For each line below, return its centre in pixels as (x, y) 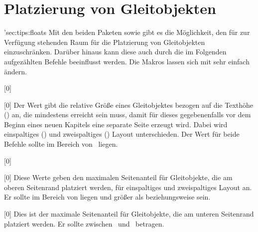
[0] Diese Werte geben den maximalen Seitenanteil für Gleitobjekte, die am (118, 177)
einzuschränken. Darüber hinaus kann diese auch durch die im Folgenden (115, 52)
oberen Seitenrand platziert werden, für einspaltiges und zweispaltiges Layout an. (128, 187)
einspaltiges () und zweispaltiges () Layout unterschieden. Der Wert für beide (122, 134)
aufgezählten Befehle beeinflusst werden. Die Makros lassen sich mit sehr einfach (127, 61)
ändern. (15, 71)
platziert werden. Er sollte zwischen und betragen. (84, 223)
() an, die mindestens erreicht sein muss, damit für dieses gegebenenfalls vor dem (128, 115)
